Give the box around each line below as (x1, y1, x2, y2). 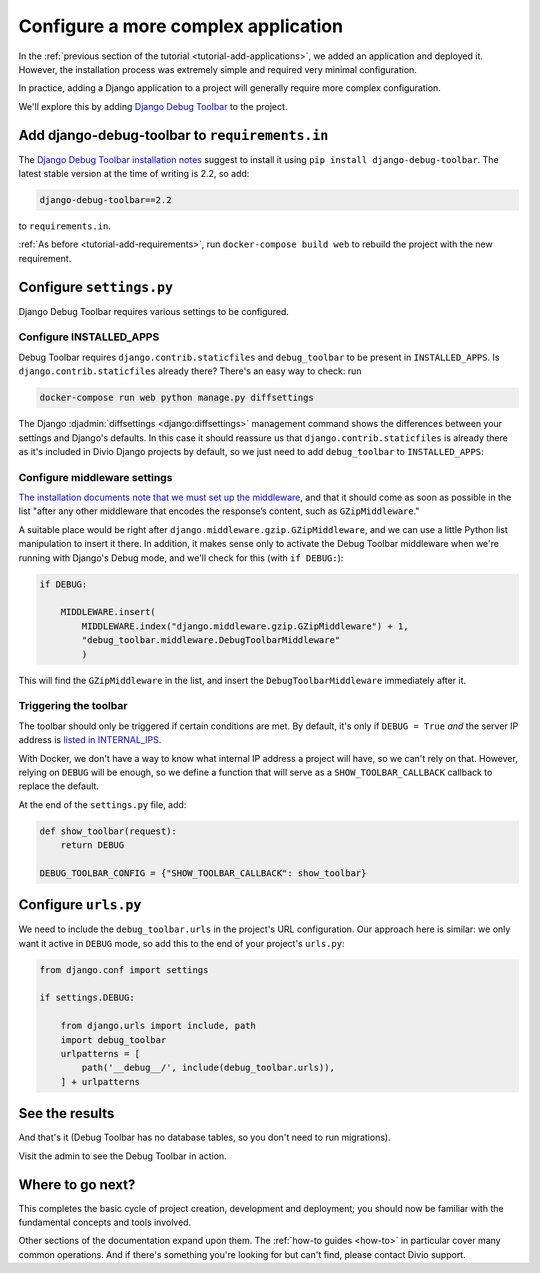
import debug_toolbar (60, 1034, 167, 1045)
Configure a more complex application (18, 15, 344, 37)
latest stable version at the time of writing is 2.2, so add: (18, 168, 250, 180)
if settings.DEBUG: (39, 992, 135, 1004)
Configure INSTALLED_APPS (18, 330, 160, 344)
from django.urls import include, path (60, 1020, 257, 1032)
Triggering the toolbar (18, 699, 128, 713)
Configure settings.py (18, 278, 174, 295)
